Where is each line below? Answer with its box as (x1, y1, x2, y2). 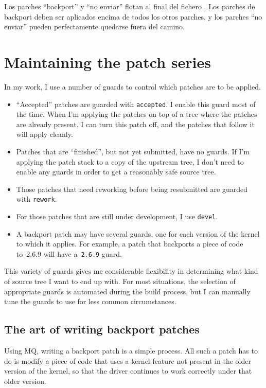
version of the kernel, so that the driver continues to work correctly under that (4, 365, 252, 376)
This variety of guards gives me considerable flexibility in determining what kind (4, 266, 258, 276)
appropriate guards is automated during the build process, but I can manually (4, 286, 251, 296)
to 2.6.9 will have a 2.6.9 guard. (16, 248, 122, 259)
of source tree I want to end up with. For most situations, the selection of (4, 276, 236, 287)
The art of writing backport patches (4, 321, 200, 337)
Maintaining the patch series (4, 51, 211, 72)
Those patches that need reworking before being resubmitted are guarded (16, 183, 248, 194)
